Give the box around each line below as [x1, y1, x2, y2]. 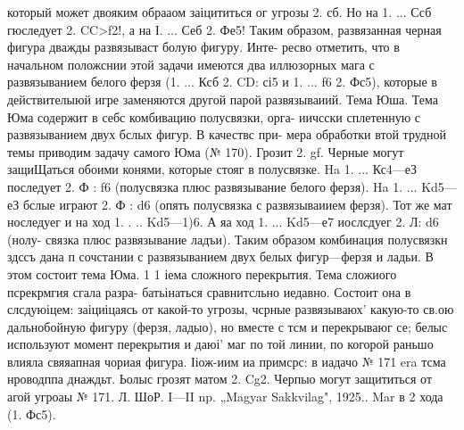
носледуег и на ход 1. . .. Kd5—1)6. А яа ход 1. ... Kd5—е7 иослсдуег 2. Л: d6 [7, 212, 439, 231]
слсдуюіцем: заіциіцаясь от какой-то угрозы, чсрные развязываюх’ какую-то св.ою [7, 300, 454, 318]
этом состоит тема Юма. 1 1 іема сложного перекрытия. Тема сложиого [7, 264, 397, 283]
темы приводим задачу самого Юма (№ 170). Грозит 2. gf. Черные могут [7, 142, 404, 161]
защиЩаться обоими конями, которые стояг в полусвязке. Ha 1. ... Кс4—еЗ [7, 160, 418, 178]
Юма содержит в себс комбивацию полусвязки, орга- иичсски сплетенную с [7, 107, 421, 126]
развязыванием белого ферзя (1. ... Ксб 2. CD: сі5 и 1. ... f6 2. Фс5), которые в [7, 72, 437, 91]
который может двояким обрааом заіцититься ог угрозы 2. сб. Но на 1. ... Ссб [7, 3, 432, 21]
